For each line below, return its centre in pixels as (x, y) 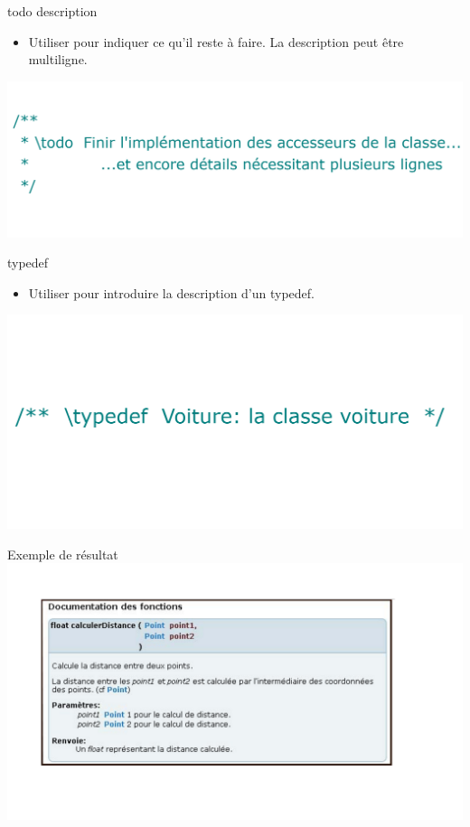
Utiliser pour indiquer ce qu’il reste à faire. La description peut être (216, 41)
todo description (52, 11)
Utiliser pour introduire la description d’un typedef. (171, 292)
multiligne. (58, 59)
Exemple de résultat (63, 554)
